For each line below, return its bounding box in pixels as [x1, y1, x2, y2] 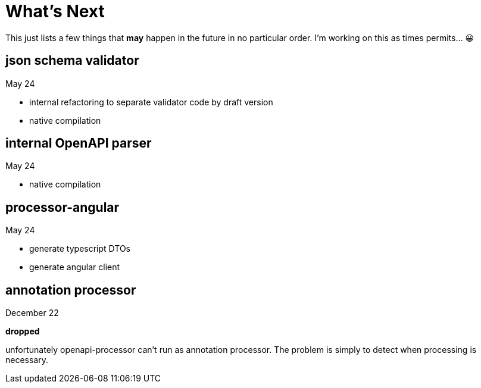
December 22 [5, 308, 59, 318]
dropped [5, 326, 40, 337]
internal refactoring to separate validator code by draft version [29, 96, 273, 107]
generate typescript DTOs [29, 243, 130, 254]
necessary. [5, 355, 49, 365]
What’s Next [5, 1, 105, 21]
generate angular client [29, 262, 120, 273]
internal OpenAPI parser [5, 136, 152, 151]
